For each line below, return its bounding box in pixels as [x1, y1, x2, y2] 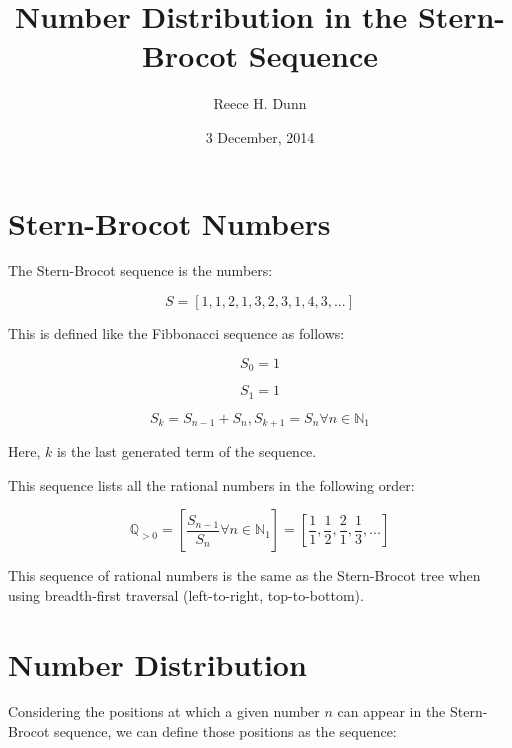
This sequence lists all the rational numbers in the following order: [8, 474, 415, 495]
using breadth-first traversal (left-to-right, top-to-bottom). [8, 584, 364, 605]
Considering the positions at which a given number [8, 701, 320, 722]
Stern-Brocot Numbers [8, 202, 331, 243]
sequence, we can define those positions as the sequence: [54, 721, 397, 742]
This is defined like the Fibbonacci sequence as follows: [8, 323, 345, 344]
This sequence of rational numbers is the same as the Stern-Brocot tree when [8, 565, 481, 586]
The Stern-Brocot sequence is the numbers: [8, 260, 273, 281]
